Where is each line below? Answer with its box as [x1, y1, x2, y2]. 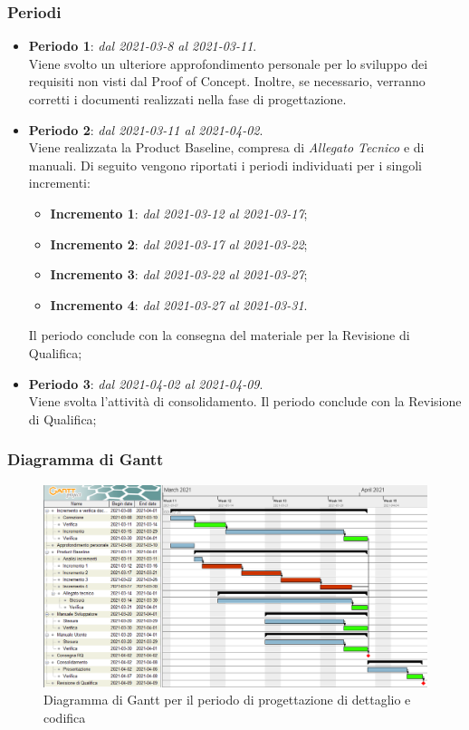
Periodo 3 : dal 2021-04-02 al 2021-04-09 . [28, 374, 263, 393]
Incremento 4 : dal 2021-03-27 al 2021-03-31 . [50, 295, 308, 314]
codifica [43, 707, 86, 726]
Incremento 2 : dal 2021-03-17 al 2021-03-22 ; [50, 234, 308, 253]
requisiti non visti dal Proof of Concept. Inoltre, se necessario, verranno [28, 72, 426, 91]
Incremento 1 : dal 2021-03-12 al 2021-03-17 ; [50, 203, 308, 222]
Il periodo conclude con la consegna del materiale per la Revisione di [28, 326, 410, 345]
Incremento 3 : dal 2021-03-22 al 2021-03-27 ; [50, 265, 308, 284]
